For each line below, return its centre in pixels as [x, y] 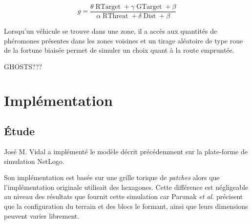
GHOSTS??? [23, 66]
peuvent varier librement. [42, 215]
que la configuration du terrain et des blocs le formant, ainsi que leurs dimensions [126, 206]
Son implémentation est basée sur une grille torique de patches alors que [112, 177]
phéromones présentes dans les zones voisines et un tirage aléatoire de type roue [124, 40]
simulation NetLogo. [34, 161]
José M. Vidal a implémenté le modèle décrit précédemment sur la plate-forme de [126, 152]
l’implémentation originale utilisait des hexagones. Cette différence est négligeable [126, 187]
